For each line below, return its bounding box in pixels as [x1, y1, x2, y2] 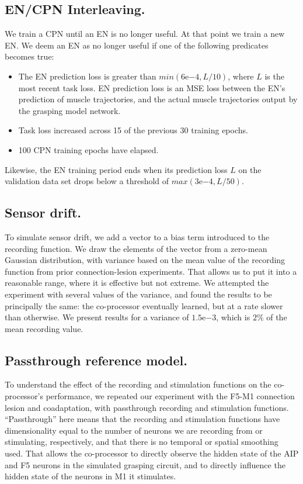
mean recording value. [5, 322, 83, 334]
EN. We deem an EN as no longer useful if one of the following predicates [5, 39, 269, 51]
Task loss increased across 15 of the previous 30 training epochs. [18, 124, 248, 136]
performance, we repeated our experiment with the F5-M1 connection [46, 390, 295, 402]
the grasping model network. [18, 104, 121, 116]
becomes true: [5, 50, 54, 63]
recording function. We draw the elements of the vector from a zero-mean [5, 242, 267, 254]
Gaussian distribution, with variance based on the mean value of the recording [5, 254, 285, 266]
